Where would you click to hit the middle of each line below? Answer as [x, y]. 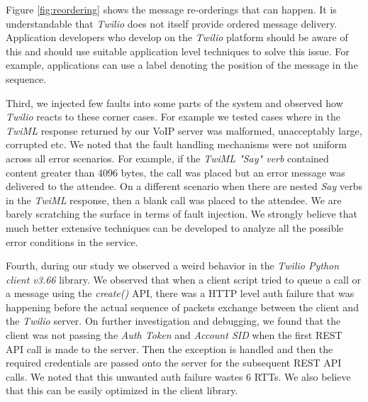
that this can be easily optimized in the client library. [122, 390]
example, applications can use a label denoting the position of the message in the [182, 65]
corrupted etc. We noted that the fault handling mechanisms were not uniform [176, 144]
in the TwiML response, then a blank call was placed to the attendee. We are [174, 200]
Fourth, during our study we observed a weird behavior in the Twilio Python [173, 266]
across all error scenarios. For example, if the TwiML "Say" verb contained [167, 158]
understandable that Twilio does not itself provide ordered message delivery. [172, 23]
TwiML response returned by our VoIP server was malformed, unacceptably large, [184, 130]
